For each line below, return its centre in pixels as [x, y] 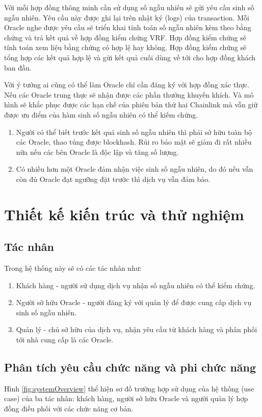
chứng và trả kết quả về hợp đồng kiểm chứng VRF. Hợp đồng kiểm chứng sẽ [125, 37]
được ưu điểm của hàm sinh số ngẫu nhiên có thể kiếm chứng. [101, 114]
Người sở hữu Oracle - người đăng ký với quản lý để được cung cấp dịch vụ [134, 302]
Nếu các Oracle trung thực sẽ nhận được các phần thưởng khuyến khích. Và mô [129, 94]
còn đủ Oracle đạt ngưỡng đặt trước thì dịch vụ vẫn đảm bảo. [113, 179]
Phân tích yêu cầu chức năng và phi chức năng [130, 367]
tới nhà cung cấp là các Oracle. [65, 340]
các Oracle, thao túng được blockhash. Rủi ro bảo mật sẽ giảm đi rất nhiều [134, 142]
